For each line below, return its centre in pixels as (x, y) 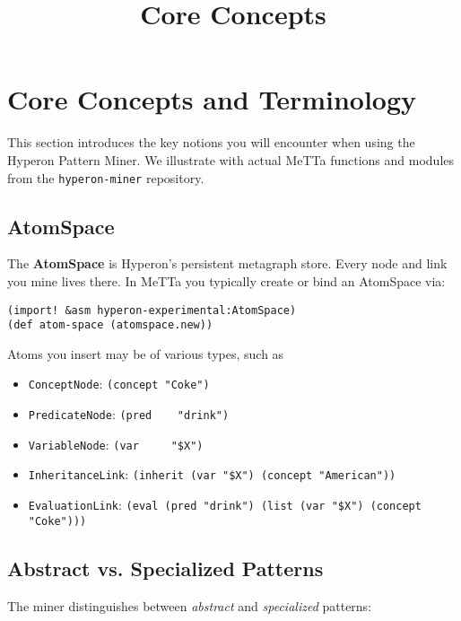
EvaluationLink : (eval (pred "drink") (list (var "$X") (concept (225, 505)
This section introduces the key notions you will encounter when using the (211, 142)
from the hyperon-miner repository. (106, 177)
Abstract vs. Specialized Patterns (165, 568)
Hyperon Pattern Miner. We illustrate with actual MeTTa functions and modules (231, 159)
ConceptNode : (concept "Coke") (119, 384)
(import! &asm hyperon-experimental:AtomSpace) (152, 310)
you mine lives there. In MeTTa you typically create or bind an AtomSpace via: (226, 280)
